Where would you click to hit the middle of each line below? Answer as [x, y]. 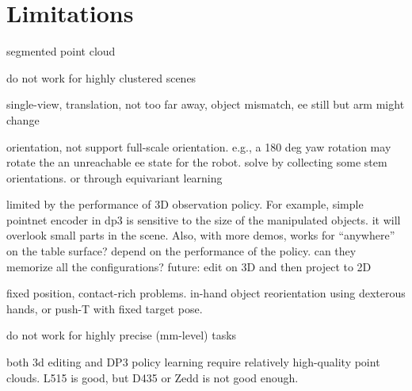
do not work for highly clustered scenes [101, 77]
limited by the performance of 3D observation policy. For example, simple [185, 204]
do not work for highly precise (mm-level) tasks [122, 335]
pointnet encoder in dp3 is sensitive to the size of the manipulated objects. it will [204, 219]
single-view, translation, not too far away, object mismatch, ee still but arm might [206, 104]
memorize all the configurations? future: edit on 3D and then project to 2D [189, 266]
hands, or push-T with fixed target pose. [105, 308]
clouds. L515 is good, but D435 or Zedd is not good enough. [153, 377]
